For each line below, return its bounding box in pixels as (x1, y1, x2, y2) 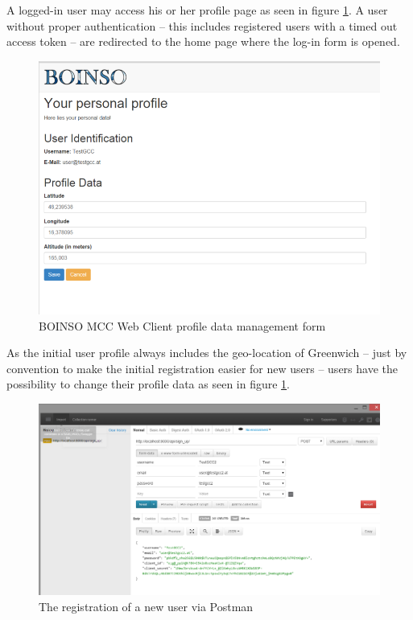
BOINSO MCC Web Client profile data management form (39, 317, 326, 334)
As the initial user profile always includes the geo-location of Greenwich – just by (6, 344, 407, 361)
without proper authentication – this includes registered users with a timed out (6, 17, 398, 34)
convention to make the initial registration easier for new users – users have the (6, 359, 398, 376)
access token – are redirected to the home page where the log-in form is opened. (6, 33, 400, 50)
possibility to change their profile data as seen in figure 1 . (6, 376, 291, 392)
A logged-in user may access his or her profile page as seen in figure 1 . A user (6, 2, 388, 18)
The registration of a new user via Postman (39, 597, 254, 614)
